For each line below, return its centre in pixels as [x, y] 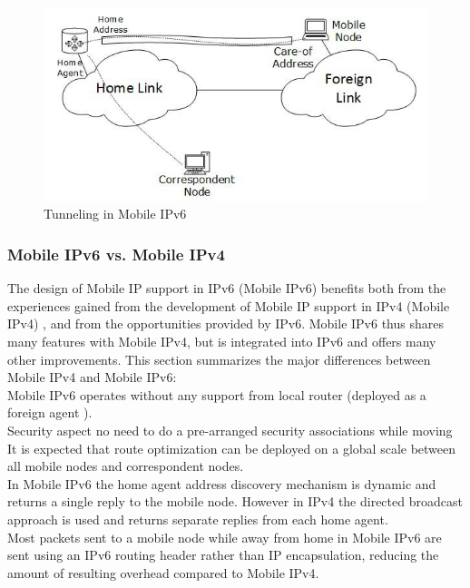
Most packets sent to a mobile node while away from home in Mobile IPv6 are [225, 537]
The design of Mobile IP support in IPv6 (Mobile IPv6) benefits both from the [227, 288]
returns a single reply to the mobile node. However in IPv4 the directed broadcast [235, 501]
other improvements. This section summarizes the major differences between [219, 359]
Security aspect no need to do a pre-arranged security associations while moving [230, 430]
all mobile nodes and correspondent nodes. [126, 466]
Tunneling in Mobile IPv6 [115, 214]
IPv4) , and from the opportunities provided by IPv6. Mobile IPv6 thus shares [225, 323]
